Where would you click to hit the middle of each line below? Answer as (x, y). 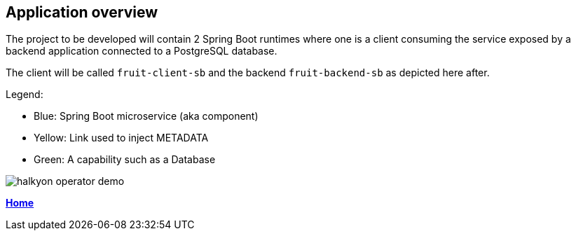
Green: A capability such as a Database (125, 160)
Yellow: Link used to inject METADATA (121, 138)
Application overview (82, 12)
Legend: (25, 95)
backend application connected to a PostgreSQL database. (142, 51)
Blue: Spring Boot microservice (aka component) (146, 116)
